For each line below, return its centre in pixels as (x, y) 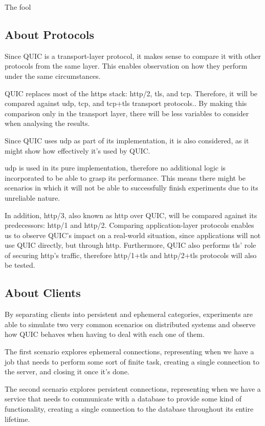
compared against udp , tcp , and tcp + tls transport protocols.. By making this (126, 103)
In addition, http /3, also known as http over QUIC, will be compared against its (131, 215)
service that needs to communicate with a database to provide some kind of (123, 399)
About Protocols (49, 34)
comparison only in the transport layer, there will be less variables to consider (127, 113)
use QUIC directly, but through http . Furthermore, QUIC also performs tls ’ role (130, 245)
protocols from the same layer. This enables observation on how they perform (126, 66)
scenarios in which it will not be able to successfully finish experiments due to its (131, 188)
